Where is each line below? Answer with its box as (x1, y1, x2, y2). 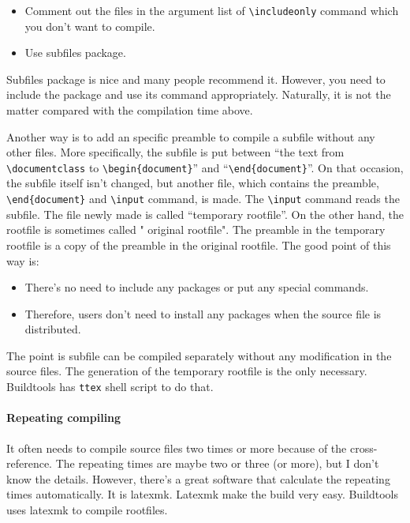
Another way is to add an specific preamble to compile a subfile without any (6, 128, 375, 145)
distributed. (24, 321, 81, 337)
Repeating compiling (6, 409, 121, 426)
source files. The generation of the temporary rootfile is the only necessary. (6, 363, 367, 379)
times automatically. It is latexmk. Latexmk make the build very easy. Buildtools (6, 486, 398, 502)
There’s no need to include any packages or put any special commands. (24, 279, 369, 295)
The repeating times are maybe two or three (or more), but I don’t (55, 455, 379, 472)
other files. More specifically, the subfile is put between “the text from (6, 144, 345, 160)
